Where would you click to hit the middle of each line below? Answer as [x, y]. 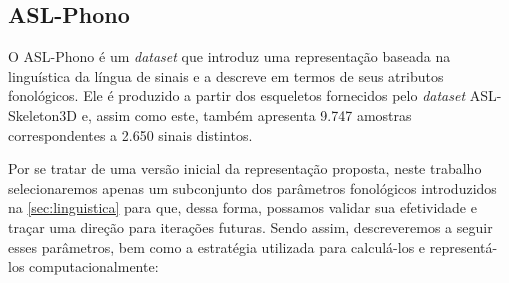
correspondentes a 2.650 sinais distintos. [130, 134]
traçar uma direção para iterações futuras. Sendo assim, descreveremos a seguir [250, 226]
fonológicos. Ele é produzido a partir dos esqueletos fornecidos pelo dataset [237, 95]
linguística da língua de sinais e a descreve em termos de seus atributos [226, 75]
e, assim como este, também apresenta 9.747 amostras [246, 114]
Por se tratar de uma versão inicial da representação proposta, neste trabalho [245, 168]
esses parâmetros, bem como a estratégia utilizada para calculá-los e [217, 246]
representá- [463, 246]
